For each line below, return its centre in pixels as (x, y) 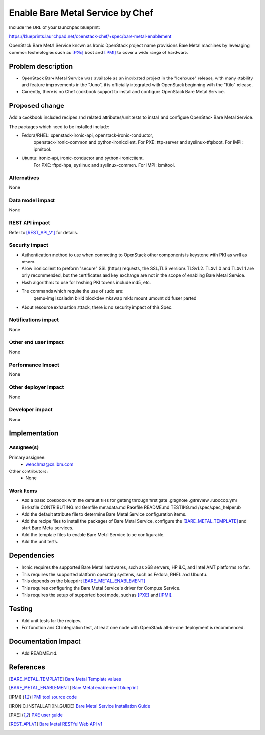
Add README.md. (40, 653)
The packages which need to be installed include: (59, 126)
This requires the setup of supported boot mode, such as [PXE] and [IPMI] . (97, 595)
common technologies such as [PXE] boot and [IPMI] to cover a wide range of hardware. (99, 52)
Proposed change (37, 106)
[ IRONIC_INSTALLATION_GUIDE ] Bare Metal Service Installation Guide (80, 706)
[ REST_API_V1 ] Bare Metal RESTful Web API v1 (56, 724)
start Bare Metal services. (47, 528)
